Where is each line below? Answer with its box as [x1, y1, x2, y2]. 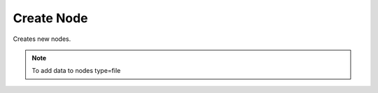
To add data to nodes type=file [31, 67, 121, 75]
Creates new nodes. [13, 35, 71, 43]
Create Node [13, 10, 88, 26]
